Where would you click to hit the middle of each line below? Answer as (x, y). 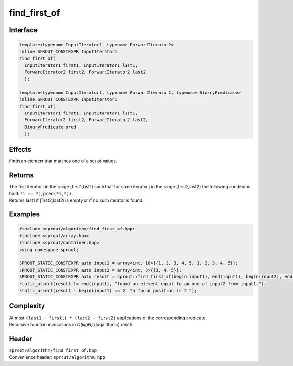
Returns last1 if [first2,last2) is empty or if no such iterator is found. (76, 200)
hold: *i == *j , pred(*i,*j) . (41, 194)
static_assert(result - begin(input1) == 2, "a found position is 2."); (108, 290)
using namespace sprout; (49, 249)
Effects (20, 149)
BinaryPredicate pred (51, 127)
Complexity (27, 306)
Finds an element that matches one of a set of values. (63, 161)
